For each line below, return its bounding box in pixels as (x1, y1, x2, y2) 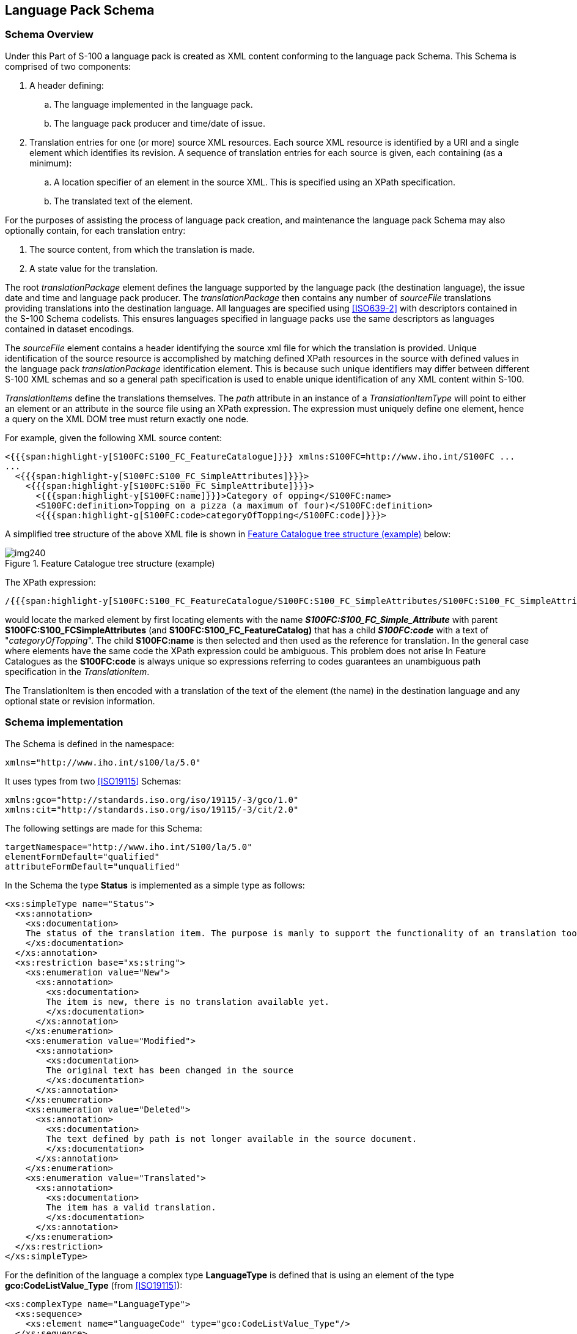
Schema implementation (5, 716, 123, 729)
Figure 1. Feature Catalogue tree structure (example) (5, 557, 215, 568)
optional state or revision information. (5, 695, 155, 706)
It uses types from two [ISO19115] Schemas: (5, 775, 182, 786)
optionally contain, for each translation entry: (5, 225, 186, 236)
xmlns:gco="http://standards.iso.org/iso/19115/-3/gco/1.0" (5, 794, 299, 805)
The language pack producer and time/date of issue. (54, 117, 265, 129)
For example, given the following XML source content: (5, 432, 222, 443)
